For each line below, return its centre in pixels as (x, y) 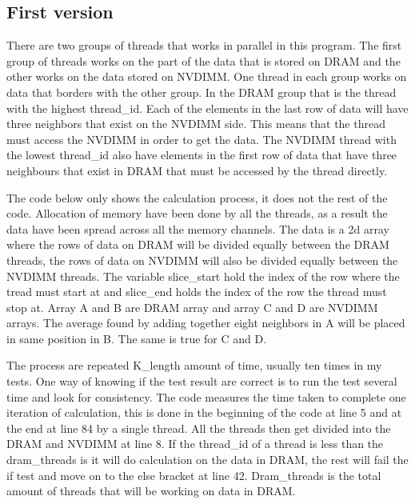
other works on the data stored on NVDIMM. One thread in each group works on (207, 76)
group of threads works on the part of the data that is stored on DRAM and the (204, 60)
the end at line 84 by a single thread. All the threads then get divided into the (199, 428)
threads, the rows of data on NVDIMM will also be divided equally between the (202, 260)
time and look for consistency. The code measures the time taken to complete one (206, 396)
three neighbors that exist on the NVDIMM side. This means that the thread (196, 124)
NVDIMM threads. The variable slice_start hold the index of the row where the (203, 276)
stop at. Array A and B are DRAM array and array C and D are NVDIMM (192, 307)
